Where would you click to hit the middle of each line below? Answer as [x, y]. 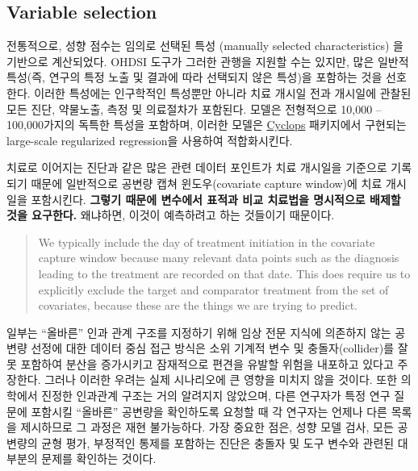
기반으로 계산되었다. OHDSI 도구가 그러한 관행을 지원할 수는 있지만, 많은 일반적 [208, 61]
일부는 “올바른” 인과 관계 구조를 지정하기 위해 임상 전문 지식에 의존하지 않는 [199, 332]
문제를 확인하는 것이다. [99, 458]
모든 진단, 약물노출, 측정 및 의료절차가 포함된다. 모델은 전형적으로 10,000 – [194, 108]
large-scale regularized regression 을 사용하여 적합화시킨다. [150, 140]
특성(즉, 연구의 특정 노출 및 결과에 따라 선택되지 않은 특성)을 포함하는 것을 [194, 77]
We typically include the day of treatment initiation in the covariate [207, 242]
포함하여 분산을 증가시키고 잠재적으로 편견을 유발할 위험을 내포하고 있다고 [207, 363]
